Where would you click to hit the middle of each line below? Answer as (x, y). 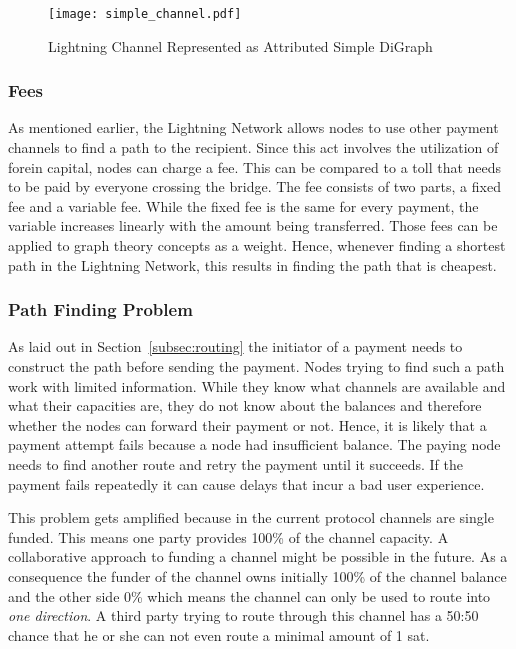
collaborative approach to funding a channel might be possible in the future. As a (258, 556)
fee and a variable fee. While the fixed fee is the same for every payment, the (243, 205)
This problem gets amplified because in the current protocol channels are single (251, 517)
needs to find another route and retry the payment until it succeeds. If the (235, 464)
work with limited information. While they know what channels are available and (257, 385)
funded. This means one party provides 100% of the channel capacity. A (228, 536)
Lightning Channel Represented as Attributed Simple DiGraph (240, 45)
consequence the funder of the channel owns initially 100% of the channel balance (257, 575)
